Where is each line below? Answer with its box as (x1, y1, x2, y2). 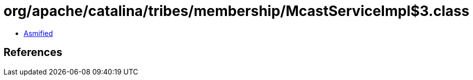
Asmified (24, 28, 53, 37)
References (4, 46, 62, 59)
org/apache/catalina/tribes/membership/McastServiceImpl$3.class (4, 2, 469, 19)
